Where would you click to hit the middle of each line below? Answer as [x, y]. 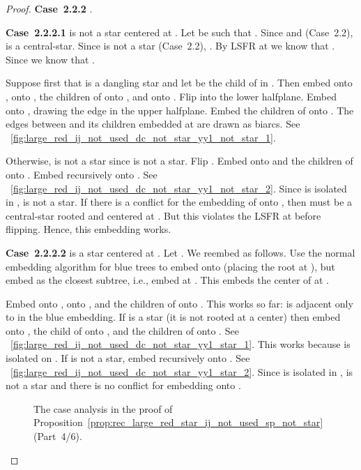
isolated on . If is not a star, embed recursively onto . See [128, 358]
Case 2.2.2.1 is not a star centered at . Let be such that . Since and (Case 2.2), [179, 32]
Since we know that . [50, 59]
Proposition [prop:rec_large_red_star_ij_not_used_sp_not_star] [178, 422]
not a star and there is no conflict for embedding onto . [123, 385]
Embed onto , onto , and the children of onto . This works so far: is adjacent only [179, 303]
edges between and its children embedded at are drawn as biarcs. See [153, 124]
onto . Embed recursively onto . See [82, 174]
